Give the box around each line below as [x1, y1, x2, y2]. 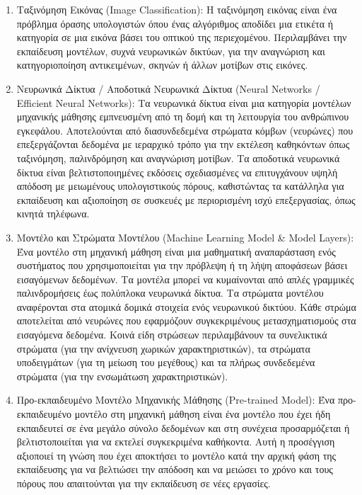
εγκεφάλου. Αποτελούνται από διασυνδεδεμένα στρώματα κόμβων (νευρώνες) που [16, 123, 354, 137]
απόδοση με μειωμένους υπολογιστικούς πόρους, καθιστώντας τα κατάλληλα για [16, 178, 344, 193]
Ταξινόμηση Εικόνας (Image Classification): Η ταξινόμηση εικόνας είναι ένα [16, 2, 337, 16]
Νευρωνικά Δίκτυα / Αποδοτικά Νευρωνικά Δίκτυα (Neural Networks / [16, 81, 320, 96]
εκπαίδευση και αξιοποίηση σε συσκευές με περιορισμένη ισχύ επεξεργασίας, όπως [16, 192, 356, 207]
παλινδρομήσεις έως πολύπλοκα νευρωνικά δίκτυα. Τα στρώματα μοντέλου [16, 285, 324, 300]
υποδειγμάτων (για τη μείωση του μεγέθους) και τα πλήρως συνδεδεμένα [16, 355, 315, 370]
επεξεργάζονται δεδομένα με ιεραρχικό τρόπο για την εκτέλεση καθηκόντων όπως [16, 137, 350, 152]
